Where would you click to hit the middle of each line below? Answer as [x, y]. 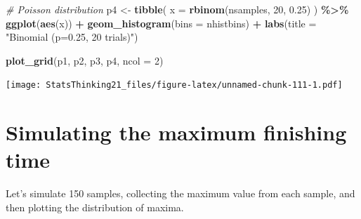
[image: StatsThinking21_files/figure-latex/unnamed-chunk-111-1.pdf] [174, 85]
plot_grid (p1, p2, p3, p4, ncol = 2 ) [85, 60]
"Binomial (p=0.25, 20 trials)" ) [72, 37]
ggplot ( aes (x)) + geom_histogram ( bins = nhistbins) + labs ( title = [161, 23]
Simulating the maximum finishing [176, 132]
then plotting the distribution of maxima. [95, 207]
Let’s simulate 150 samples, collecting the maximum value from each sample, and [180, 193]
